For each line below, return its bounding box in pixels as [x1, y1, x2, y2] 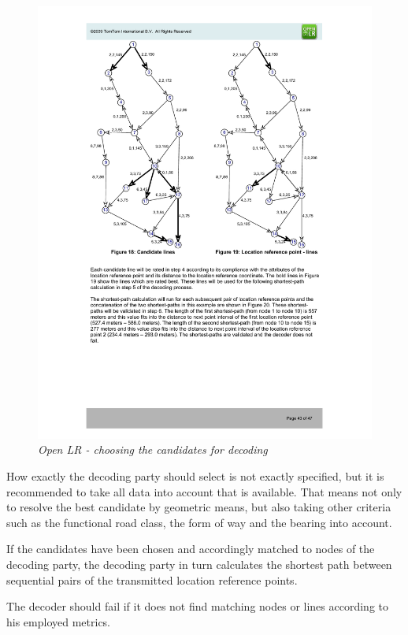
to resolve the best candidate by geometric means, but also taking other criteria [6, 499, 391, 515]
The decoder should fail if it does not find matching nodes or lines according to [6, 598, 389, 615]
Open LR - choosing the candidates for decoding [38, 441, 268, 458]
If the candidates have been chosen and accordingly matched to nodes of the [6, 540, 375, 557]
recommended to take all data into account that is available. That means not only [6, 483, 402, 499]
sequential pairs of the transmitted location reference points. [6, 571, 298, 588]
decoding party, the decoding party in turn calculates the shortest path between [6, 556, 392, 573]
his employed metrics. [6, 613, 111, 629]
